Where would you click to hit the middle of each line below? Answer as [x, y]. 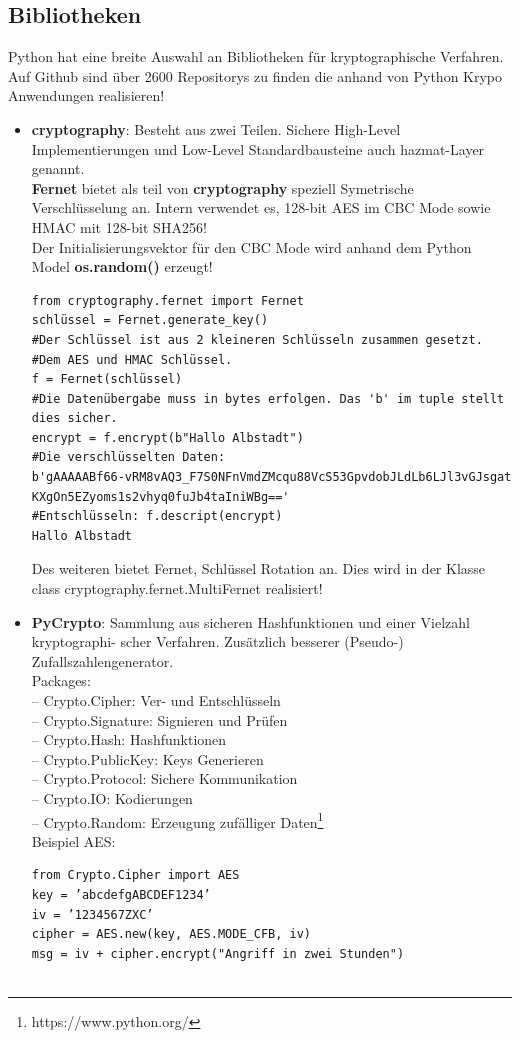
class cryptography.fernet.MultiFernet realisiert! [177, 588]
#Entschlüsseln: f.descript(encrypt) [157, 516]
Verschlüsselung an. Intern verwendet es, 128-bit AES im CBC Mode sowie [261, 207]
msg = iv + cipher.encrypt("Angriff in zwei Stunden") [218, 953]
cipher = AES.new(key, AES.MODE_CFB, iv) [171, 934]
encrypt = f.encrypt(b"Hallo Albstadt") [167, 437]
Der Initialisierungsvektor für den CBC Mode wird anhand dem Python [251, 246]
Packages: [61, 680]
